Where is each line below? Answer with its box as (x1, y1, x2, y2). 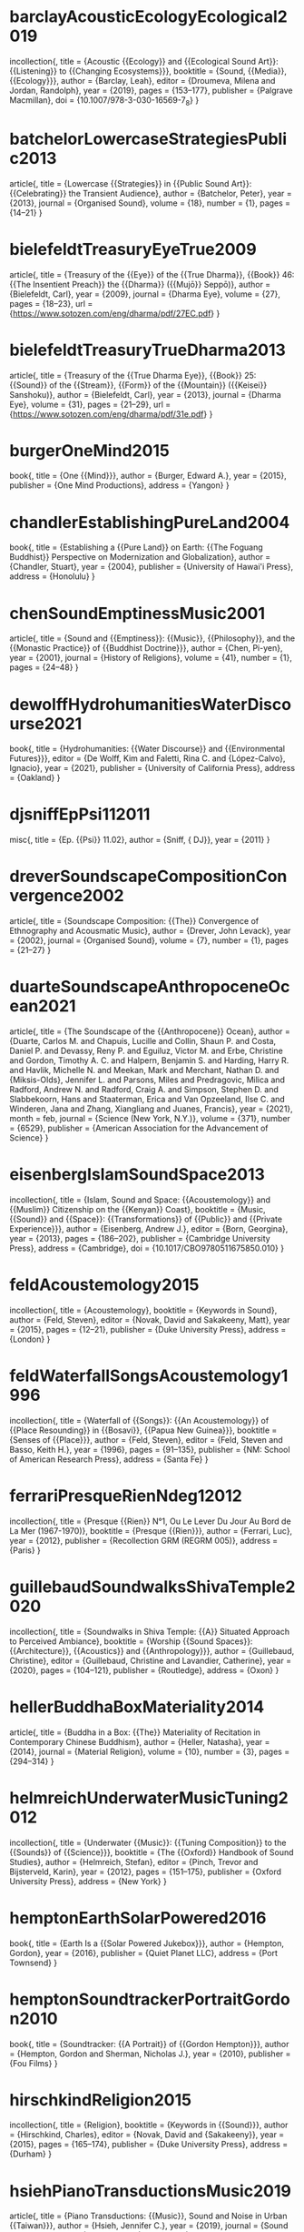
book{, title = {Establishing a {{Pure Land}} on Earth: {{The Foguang (9, 542, 263, 553)
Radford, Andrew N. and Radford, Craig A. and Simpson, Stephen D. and (9, 1084, 279, 1095)
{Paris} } (9, 1545, 41, 1556)
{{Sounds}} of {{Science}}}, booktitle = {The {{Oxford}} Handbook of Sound (9, 1846, 294, 1858)
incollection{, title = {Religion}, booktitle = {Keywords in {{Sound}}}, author (9, 2119, 289, 2131)
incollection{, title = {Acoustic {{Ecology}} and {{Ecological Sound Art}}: (9, 56, 279, 66)
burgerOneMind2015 (9, 440, 171, 461)
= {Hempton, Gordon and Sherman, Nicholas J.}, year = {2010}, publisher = (9, 2048, 291, 2059)
